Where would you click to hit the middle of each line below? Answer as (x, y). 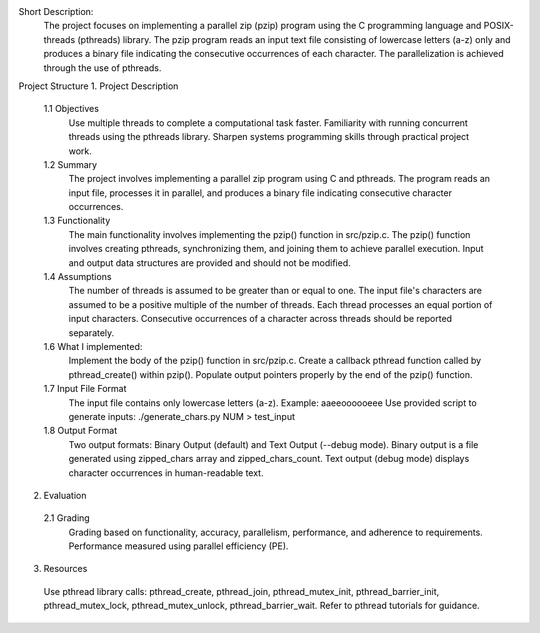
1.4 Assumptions (77, 277)
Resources (65, 569)
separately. (91, 332)
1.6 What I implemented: (93, 346)
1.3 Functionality (77, 221)
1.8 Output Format (80, 431)
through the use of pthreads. (102, 67)
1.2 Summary (70, 164)
